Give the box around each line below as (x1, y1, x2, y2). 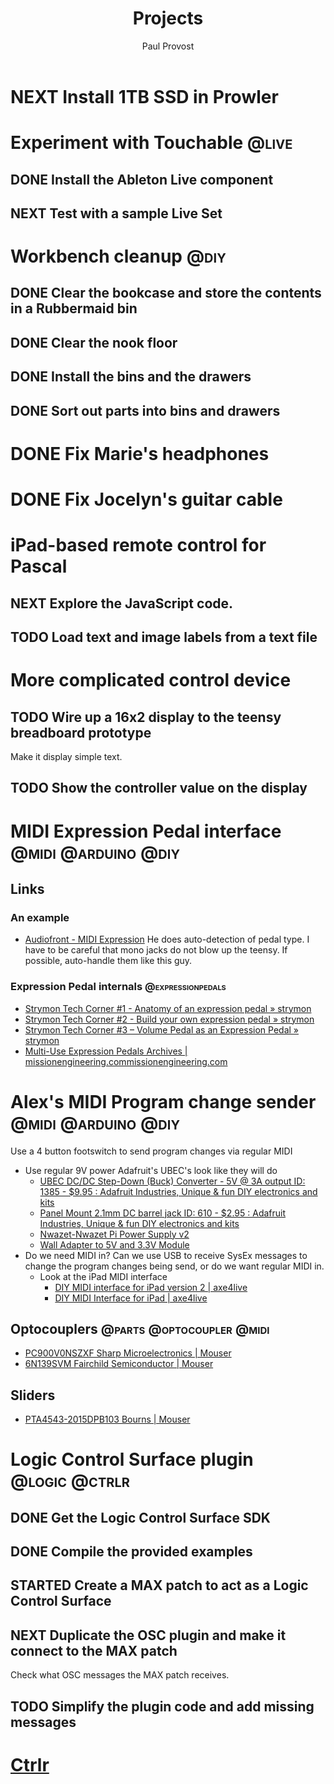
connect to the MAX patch (10, 1642, 178, 1659)
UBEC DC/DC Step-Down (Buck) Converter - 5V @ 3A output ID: (39, 1175, 306, 1187)
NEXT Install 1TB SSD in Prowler (10, 85, 279, 108)
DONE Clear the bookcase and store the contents (10, 285, 322, 302)
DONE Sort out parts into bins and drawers (10, 402, 281, 419)
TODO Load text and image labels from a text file (10, 629, 318, 646)
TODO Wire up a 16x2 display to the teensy (10, 708, 282, 726)
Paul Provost (141, 40, 195, 52)
